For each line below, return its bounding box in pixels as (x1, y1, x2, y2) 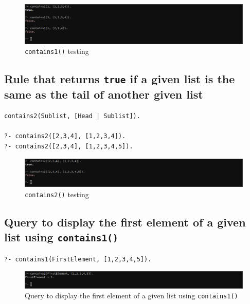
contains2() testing (25, 188, 89, 199)
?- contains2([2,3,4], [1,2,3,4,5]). (4, 143, 133, 150)
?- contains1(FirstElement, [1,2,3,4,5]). (4, 255, 152, 263)
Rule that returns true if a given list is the (4, 71, 235, 87)
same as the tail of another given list (4, 86, 203, 102)
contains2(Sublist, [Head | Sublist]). (4, 112, 140, 120)
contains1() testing (25, 46, 89, 56)
